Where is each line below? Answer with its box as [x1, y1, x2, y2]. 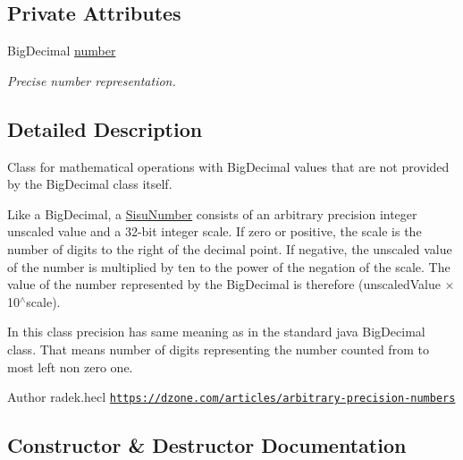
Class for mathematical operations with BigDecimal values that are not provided [7, 157, 450, 175]
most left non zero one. [7, 357, 133, 376]
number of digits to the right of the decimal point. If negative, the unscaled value [7, 239, 452, 258]
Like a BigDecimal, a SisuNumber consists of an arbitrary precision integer [7, 204, 417, 223]
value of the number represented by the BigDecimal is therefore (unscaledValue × [7, 275, 455, 294]
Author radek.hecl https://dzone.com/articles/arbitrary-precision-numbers [7, 388, 456, 406]
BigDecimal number [7, 41, 116, 60]
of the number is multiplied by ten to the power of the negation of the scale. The [7, 257, 450, 276]
